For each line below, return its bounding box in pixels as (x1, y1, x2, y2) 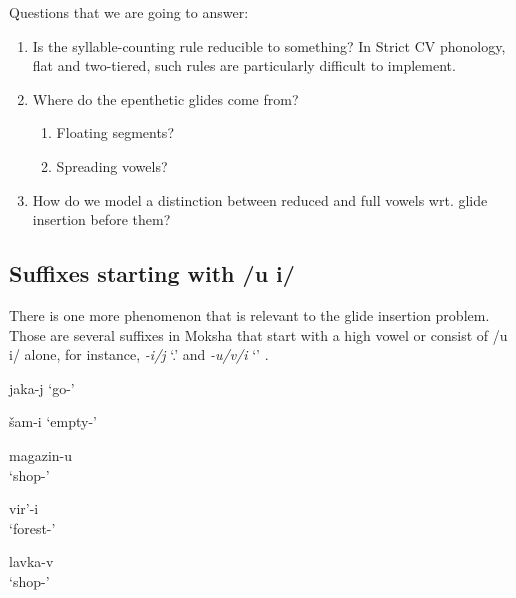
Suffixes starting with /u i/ (9, 258, 295, 289)
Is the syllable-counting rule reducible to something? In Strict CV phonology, (32, 35, 506, 56)
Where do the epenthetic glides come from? (32, 88, 299, 109)
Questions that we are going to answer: (9, 2, 249, 22)
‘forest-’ (9, 517, 56, 538)
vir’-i (9, 498, 39, 519)
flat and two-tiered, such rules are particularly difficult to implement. (32, 55, 456, 76)
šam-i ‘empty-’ (9, 411, 97, 432)
